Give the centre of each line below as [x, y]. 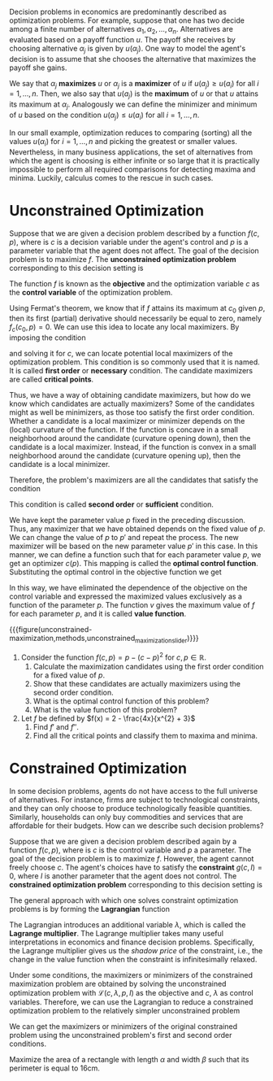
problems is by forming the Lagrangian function [89, 909]
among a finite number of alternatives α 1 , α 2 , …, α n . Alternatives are [121, 30]
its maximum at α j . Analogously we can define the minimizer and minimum [133, 105]
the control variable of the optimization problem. [91, 292]
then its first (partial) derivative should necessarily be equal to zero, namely [136, 318]
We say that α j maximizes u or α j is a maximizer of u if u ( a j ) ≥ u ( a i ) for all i [134, 84]
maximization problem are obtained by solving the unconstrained [118, 983]
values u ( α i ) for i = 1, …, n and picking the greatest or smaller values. [123, 142]
